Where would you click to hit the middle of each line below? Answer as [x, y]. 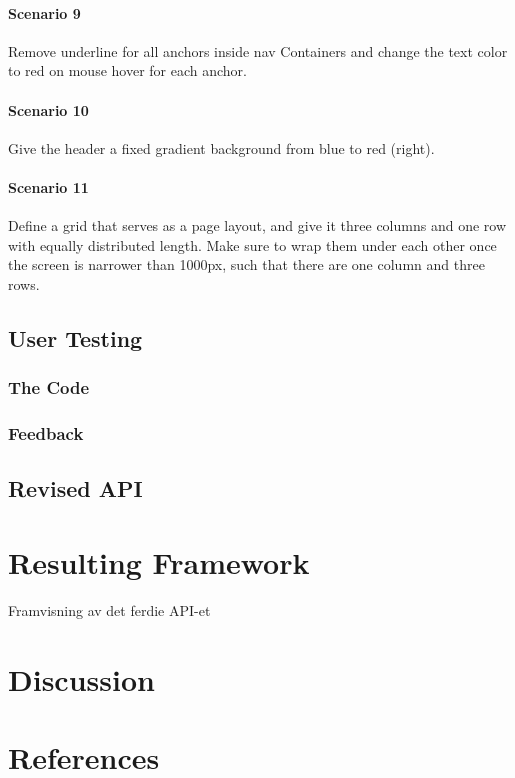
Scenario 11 [48, 186]
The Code [49, 387]
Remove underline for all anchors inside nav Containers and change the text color [258, 50]
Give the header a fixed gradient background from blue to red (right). [221, 147]
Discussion [81, 678]
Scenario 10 [48, 109]
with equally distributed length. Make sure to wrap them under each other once [252, 244]
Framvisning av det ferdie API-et [109, 609]
